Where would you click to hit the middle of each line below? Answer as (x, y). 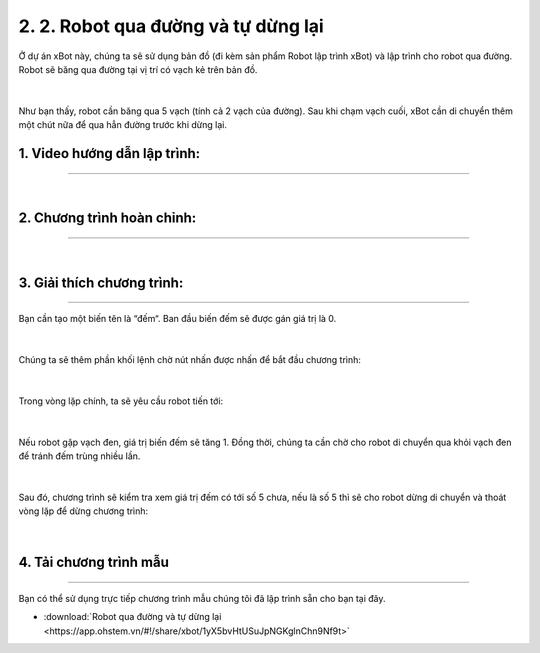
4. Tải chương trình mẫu (94, 562)
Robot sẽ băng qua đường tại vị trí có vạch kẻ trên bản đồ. (138, 69)
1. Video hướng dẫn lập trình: (109, 153)
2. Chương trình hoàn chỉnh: (107, 218)
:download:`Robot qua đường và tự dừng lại (132, 617)
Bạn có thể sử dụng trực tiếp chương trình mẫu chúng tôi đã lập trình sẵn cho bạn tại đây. (202, 599)
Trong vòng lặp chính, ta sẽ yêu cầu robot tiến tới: (121, 401)
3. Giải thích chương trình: (101, 282)
